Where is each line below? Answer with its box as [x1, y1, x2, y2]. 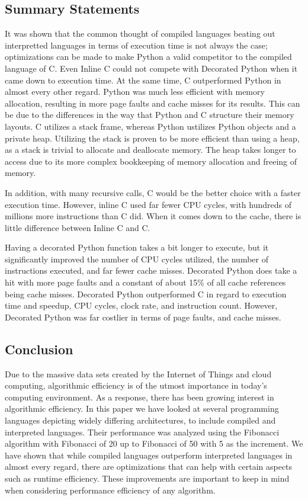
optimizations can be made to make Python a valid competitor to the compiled [5, 50, 292, 63]
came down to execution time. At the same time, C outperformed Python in [5, 73, 281, 86]
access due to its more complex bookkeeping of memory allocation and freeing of [5, 155, 297, 167]
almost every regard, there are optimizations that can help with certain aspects [5, 460, 293, 473]
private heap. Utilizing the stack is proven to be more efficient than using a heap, [5, 132, 300, 144]
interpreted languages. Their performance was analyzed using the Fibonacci [5, 425, 280, 438]
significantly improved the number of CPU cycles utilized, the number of [5, 252, 268, 265]
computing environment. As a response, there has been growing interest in [5, 390, 274, 403]
